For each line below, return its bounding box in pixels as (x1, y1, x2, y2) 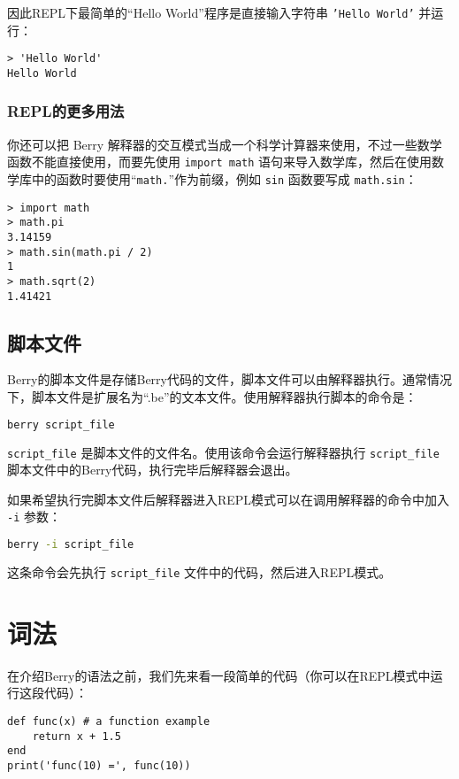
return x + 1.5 (32, 729, 121, 743)
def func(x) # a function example (7, 714, 210, 728)
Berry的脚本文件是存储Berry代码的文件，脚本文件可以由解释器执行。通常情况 (7, 370, 452, 389)
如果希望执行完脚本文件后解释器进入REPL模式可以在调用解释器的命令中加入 (7, 490, 450, 508)
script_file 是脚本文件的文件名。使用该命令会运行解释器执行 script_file (7, 443, 440, 461)
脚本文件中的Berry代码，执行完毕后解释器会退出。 (7, 460, 298, 479)
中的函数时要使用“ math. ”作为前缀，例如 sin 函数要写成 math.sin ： (31, 170, 417, 189)
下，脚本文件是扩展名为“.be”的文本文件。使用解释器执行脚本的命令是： (7, 388, 417, 406)
